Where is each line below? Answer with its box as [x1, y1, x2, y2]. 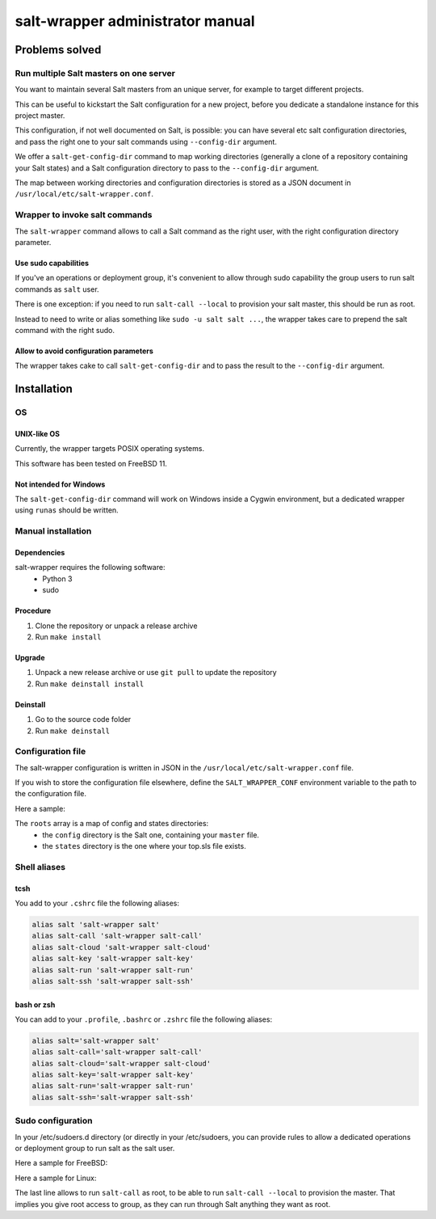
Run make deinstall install [35, 679, 145, 689]
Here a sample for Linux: [15, 1173, 97, 1183]
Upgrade [15, 652, 45, 662]
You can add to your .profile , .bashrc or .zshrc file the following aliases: [15, 1014, 273, 1024]
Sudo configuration [15, 1116, 93, 1127]
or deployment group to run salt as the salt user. [15, 1143, 175, 1153]
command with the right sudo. [15, 325, 115, 335]
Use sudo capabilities [15, 258, 89, 268]
